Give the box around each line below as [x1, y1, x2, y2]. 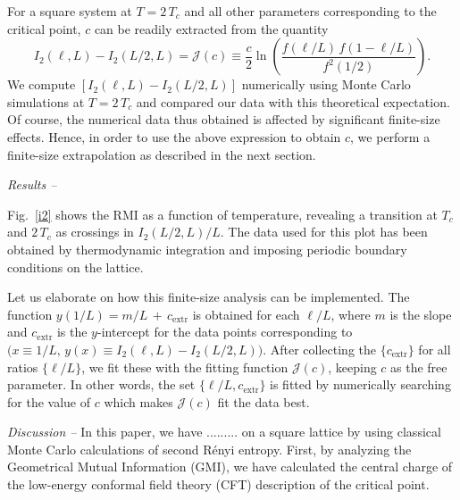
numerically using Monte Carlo [241, 75, 411, 94]
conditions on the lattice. [7, 257, 144, 276]
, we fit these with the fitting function [81, 357, 289, 376]
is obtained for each [192, 304, 300, 323]
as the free [390, 357, 447, 376]
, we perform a [350, 127, 431, 146]
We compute [7, 75, 76, 94]
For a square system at [7, 2, 132, 20]
